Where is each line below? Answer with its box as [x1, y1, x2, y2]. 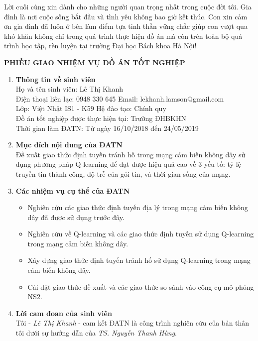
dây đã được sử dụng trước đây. [27, 212, 125, 222]
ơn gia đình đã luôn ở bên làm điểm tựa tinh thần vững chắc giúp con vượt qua [4, 21, 248, 31]
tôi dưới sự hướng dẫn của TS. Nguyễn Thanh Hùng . [15, 328, 177, 338]
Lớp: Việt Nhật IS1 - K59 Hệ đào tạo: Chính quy [15, 103, 166, 114]
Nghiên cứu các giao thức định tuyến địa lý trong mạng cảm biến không [27, 202, 248, 213]
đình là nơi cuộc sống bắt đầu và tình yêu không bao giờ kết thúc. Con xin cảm [4, 11, 248, 21]
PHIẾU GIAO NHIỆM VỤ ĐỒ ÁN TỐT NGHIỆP [4, 57, 185, 67]
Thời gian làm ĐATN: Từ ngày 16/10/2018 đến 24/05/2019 [15, 122, 199, 133]
